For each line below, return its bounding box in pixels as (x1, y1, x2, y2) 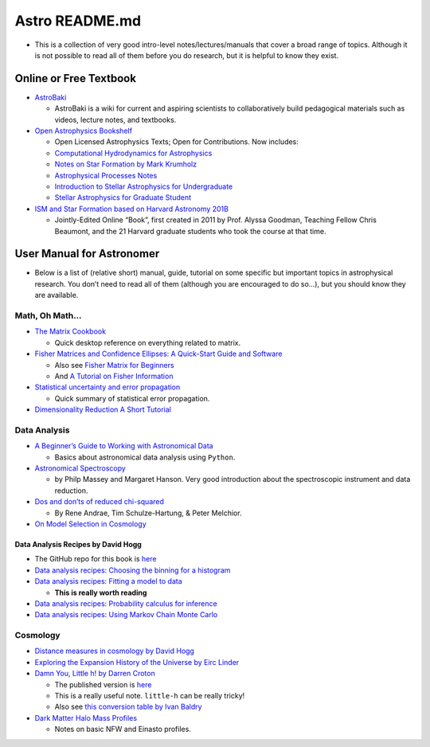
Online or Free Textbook (14, 72, 137, 85)
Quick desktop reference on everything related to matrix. (54, 338, 241, 347)
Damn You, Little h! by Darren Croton (34, 669, 155, 679)
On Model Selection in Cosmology (34, 518, 147, 529)
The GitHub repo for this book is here (34, 554, 157, 564)
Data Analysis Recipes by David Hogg (14, 539, 143, 549)
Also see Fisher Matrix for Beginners (54, 360, 174, 370)
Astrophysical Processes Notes (54, 170, 158, 180)
